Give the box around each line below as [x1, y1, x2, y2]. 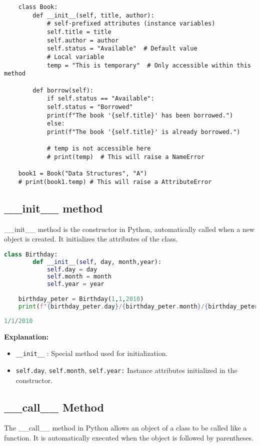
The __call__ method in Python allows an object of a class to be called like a [4, 422, 247, 433]
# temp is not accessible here [46, 145, 151, 152]
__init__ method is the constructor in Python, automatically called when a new [4, 223, 254, 234]
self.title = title [46, 28, 111, 35]
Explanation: [4, 331, 49, 341]
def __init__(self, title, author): [32, 11, 154, 19]
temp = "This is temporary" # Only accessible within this [46, 61, 251, 69]
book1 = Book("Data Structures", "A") [18, 170, 147, 177]
